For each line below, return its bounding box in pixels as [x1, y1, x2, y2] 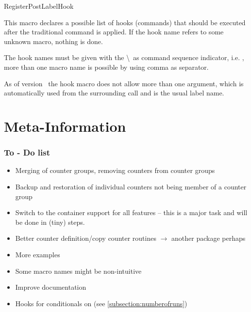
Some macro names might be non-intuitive [15, 265, 142, 276]
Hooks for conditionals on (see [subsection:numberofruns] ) [15, 298, 187, 308]
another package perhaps [171, 233, 246, 243]
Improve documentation [15, 282, 86, 292]
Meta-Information [4, 116, 126, 136]
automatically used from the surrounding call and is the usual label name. [4, 88, 224, 98]
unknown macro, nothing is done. [4, 36, 103, 46]
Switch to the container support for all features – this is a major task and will [15, 207, 248, 218]
